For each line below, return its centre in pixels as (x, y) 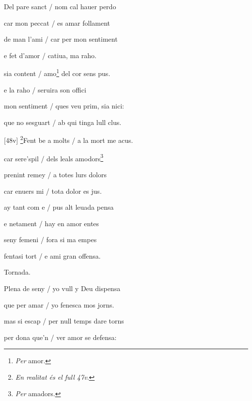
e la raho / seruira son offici (45, 89)
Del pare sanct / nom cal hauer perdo (60, 6)
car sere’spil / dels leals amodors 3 (54, 157)
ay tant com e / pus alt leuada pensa (59, 207)
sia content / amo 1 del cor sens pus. (57, 73)
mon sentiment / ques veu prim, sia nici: (64, 106)
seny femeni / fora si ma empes (50, 239)
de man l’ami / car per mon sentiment (61, 39)
